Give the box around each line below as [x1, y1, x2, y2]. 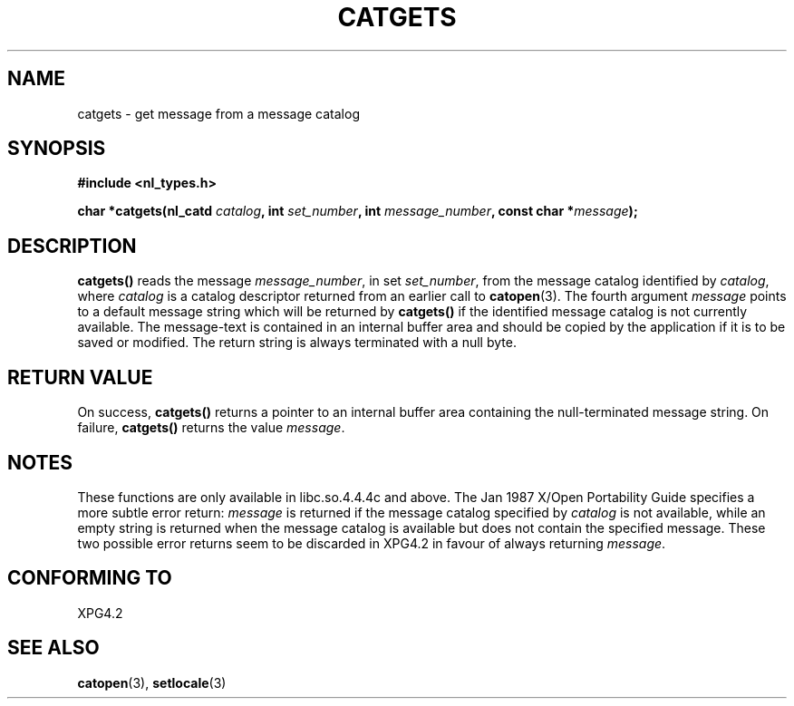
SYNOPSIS [7, 137, 106, 160]
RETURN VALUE [7, 365, 153, 389]
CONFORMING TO [7, 566, 172, 590]
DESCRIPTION [7, 234, 137, 257]
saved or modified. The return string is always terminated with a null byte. [77, 334, 517, 351]
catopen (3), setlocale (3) [77, 674, 227, 691]
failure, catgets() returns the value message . [77, 420, 345, 436]
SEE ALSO [7, 636, 100, 660]
